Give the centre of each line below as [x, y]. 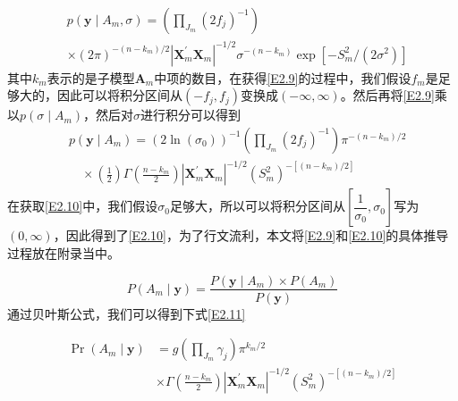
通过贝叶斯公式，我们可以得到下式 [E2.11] [127, 313]
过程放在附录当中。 [64, 252]
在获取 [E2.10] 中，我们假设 [83, 206]
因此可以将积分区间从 [119, 95]
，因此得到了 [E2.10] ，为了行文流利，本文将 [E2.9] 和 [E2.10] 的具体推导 [251, 235]
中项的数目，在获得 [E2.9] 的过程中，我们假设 [283, 77]
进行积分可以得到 [191, 115]
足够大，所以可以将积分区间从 [257, 206]
